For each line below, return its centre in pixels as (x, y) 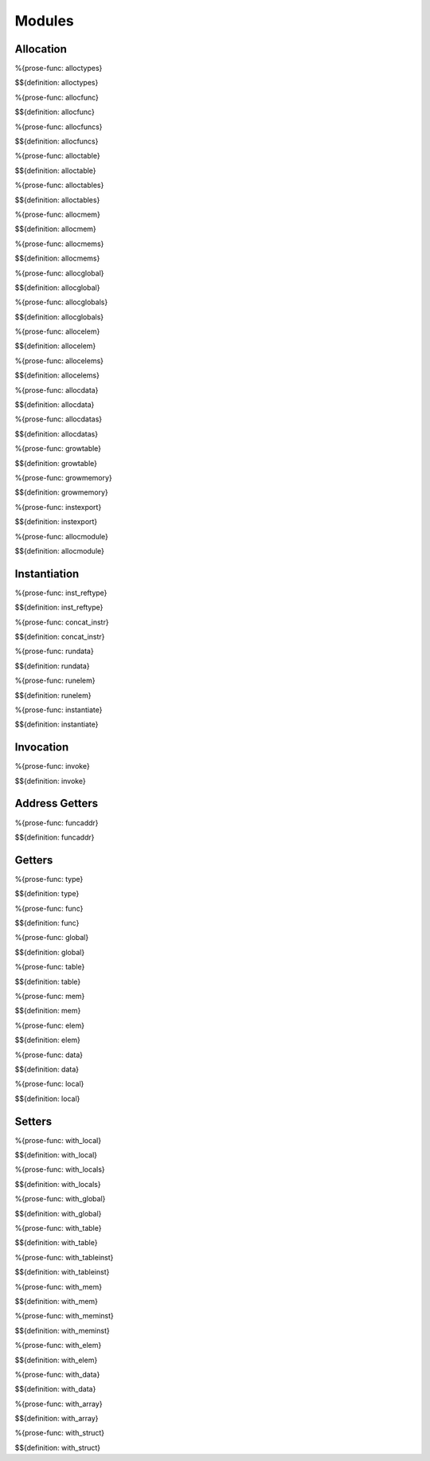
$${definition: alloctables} (57, 200)
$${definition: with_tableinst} (62, 1272)
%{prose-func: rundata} (55, 651)
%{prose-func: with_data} (57, 1374)
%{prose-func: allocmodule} (62, 536)
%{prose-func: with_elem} (58, 1345)
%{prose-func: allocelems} (59, 360)
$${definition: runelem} (53, 695)
